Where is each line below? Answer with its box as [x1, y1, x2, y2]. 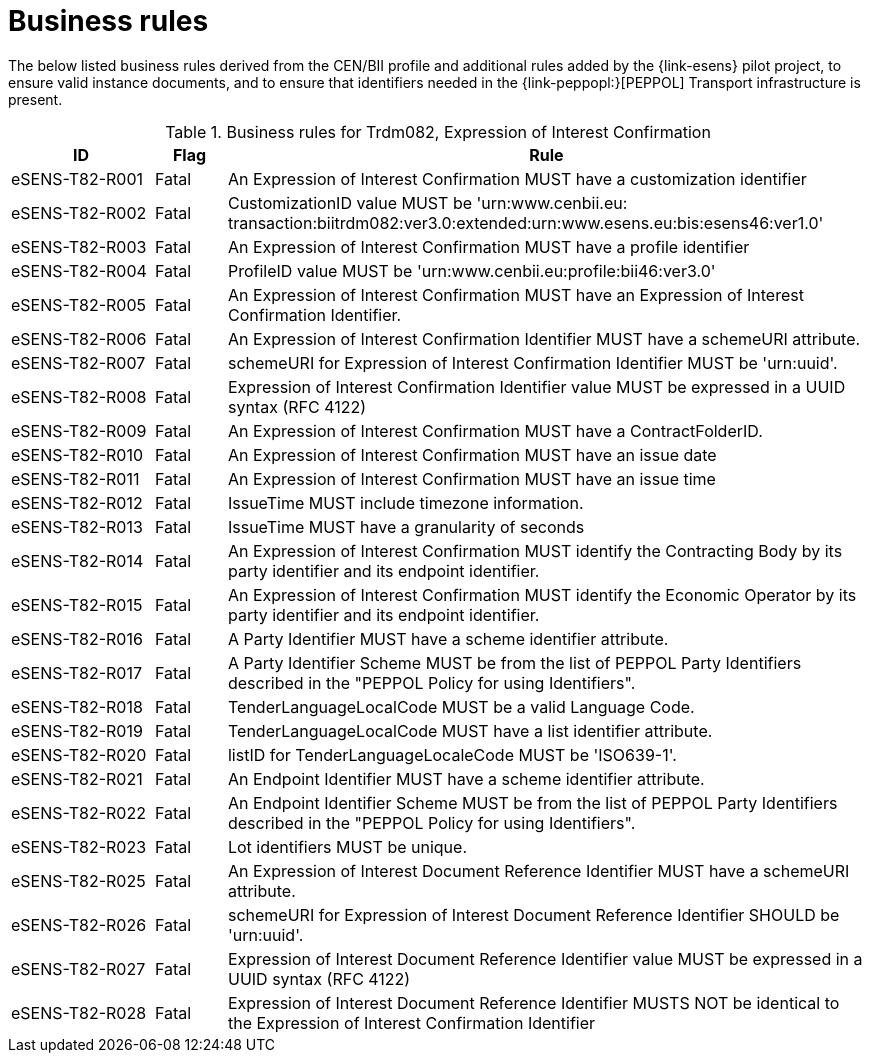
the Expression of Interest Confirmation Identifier [227, 1012, 596, 1033]
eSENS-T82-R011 [11, 468, 140, 489]
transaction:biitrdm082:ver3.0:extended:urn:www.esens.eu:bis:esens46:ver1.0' [227, 212, 824, 233]
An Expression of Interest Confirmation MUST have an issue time [227, 468, 716, 489]
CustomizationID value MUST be [227, 192, 473, 213]
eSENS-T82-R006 [11, 328, 147, 349]
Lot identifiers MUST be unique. [227, 836, 467, 857]
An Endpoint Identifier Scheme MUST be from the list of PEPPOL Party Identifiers [227, 792, 838, 813]
